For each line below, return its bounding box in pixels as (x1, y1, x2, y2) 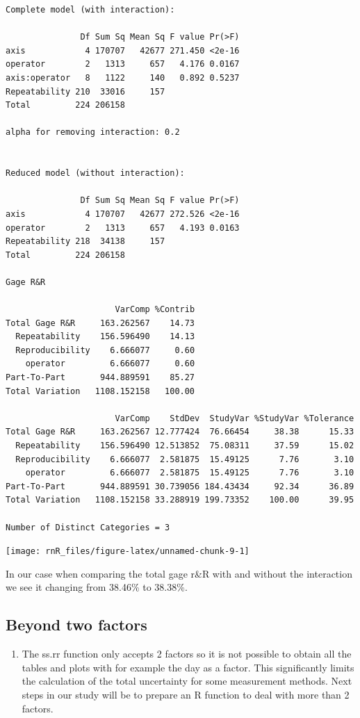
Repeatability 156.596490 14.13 (15, 332, 195, 342)
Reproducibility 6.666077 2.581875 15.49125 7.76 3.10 (15, 454, 354, 464)
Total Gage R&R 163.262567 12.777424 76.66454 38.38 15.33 (6, 427, 354, 437)
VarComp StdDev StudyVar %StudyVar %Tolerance (115, 413, 354, 423)
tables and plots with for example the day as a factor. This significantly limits (22, 660, 354, 674)
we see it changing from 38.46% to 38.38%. (6, 580, 188, 594)
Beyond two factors (6, 614, 147, 635)
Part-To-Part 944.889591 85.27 (6, 373, 195, 383)
